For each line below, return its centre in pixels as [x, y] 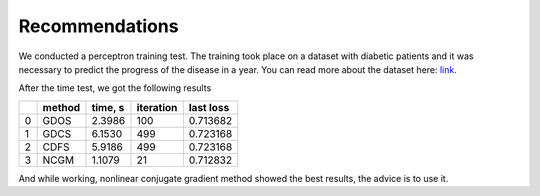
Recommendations [98, 26]
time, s [108, 107]
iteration [157, 107]
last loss [209, 107]
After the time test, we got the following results [115, 88]
